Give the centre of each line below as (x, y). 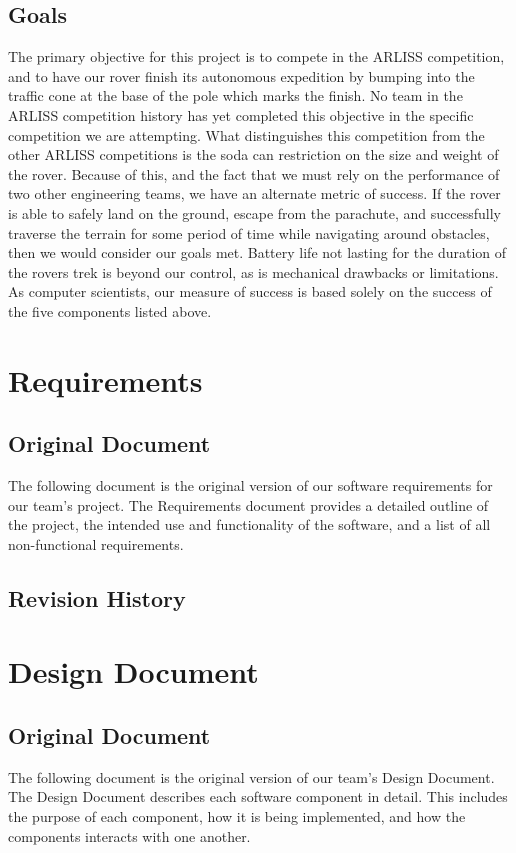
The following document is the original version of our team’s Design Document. (251, 776)
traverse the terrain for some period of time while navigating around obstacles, (249, 232)
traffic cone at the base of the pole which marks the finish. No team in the (235, 95)
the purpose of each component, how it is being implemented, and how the (237, 816)
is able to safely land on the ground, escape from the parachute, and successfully (254, 212)
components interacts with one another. (129, 835)
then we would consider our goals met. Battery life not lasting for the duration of (257, 252)
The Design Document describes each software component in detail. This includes (258, 796)
